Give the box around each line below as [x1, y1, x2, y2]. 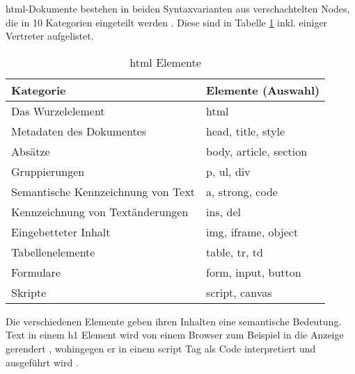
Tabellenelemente [11, 243, 95, 260]
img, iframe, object [206, 223, 299, 240]
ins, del [206, 203, 241, 220]
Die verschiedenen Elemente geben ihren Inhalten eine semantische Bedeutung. [6, 314, 342, 328]
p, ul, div [206, 163, 251, 179]
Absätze [11, 143, 50, 159]
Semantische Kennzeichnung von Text [11, 183, 196, 200]
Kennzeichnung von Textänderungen [11, 203, 189, 220]
